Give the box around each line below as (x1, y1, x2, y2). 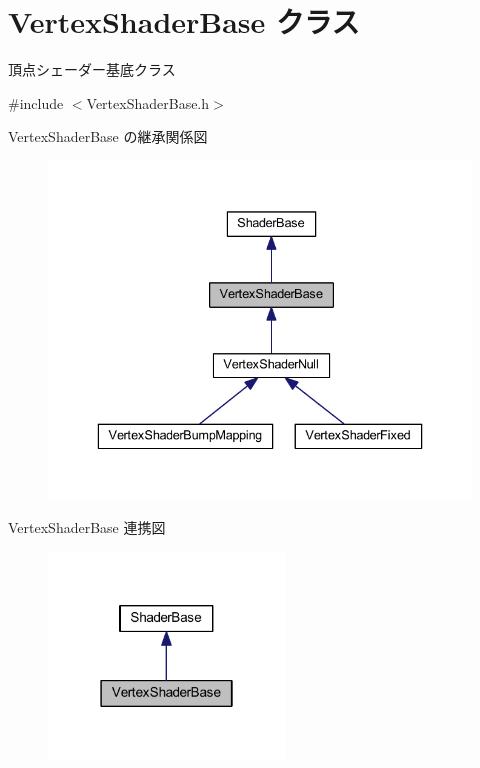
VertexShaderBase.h (86, 92, 210, 113)
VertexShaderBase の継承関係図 (8, 126, 208, 147)
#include (8, 92, 64, 113)
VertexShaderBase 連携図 (8, 517, 166, 538)
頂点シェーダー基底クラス (8, 59, 176, 80)
